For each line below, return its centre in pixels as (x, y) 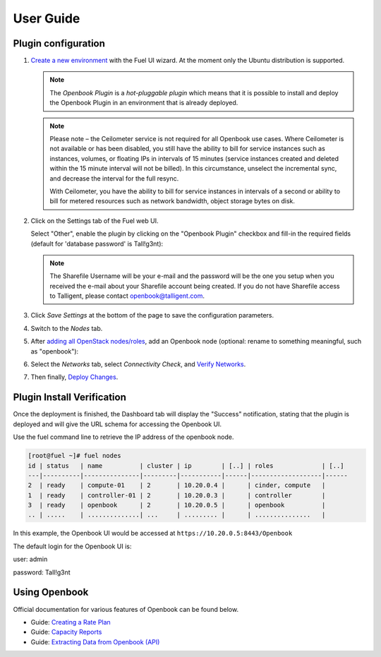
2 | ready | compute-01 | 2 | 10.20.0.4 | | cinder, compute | (177, 486)
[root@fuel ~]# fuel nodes (74, 456)
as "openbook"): (55, 351)
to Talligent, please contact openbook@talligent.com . (127, 296)
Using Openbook (51, 592)
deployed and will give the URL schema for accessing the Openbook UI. (117, 424)
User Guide (47, 18)
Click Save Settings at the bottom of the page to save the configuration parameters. (152, 315)
